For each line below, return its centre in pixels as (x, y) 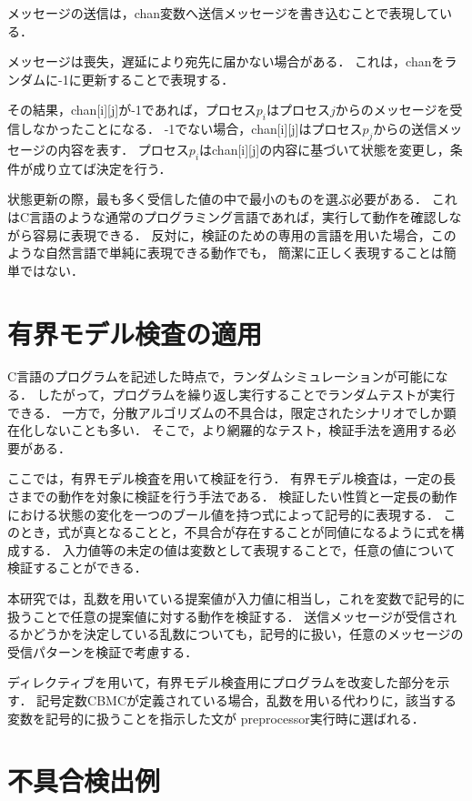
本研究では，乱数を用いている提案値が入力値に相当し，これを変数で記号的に (236, 598)
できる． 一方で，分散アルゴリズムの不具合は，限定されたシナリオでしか (226, 412)
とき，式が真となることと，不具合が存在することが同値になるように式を (236, 532)
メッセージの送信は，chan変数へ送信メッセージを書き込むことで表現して (223, 13)
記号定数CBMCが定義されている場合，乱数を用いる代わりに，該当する (246, 700)
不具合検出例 (84, 781)
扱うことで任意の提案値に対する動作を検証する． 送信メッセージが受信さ (226, 616)
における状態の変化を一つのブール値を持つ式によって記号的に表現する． (223, 514)
